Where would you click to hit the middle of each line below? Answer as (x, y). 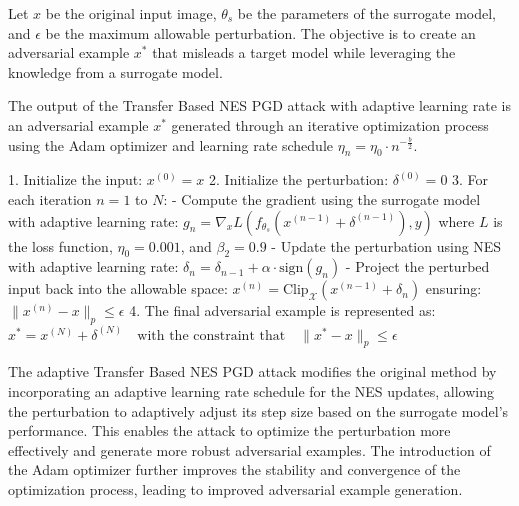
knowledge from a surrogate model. (115, 71)
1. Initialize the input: (75, 179)
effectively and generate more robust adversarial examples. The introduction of (249, 449)
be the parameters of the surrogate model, (366, 13)
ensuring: (453, 288)
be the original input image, (131, 13)
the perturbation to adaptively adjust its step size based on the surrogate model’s (258, 410)
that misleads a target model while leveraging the (304, 52)
